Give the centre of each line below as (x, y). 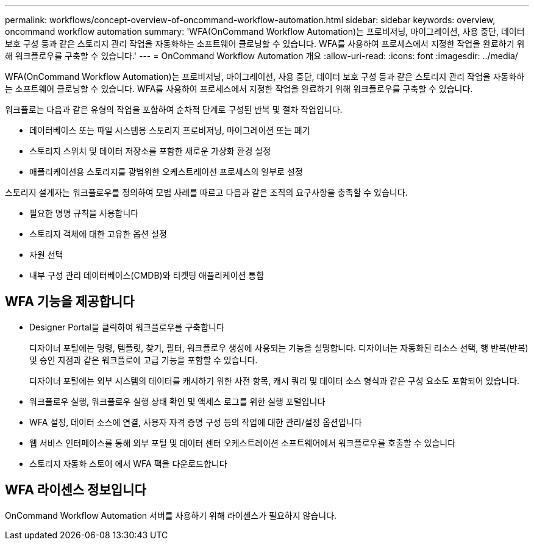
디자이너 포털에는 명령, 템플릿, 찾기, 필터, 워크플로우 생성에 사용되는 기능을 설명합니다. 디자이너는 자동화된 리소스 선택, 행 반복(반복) (279, 347)
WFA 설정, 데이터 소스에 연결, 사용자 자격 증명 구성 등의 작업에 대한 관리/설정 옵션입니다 (196, 422)
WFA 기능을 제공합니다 (70, 302)
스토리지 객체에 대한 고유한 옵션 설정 (98, 234)
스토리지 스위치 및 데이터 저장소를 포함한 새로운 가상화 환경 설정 (150, 151)
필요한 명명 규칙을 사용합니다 (84, 213)
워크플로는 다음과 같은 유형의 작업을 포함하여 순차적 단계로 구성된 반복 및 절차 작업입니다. (174, 109)
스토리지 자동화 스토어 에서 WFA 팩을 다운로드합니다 (128, 463)
